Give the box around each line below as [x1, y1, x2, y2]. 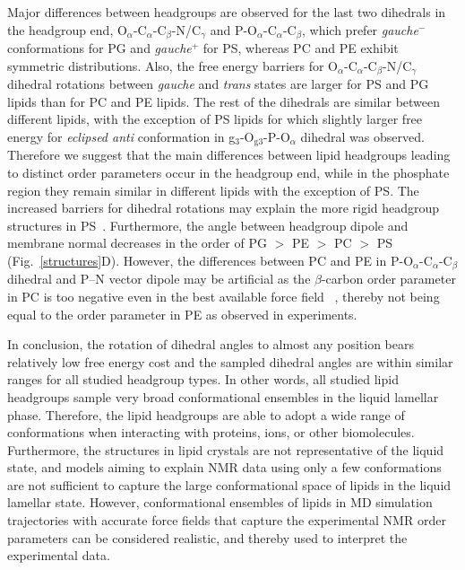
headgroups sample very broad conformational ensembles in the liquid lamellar [7, 387, 439, 406]
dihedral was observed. [300, 127, 425, 145]
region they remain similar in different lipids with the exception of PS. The [7, 180, 419, 199]
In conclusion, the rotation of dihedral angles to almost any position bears [7, 335, 414, 354]
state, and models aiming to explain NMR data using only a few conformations [7, 458, 442, 477]
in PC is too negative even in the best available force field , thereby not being [7, 286, 440, 305]
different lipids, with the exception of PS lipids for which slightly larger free [7, 110, 423, 128]
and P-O [210, 20, 257, 39]
